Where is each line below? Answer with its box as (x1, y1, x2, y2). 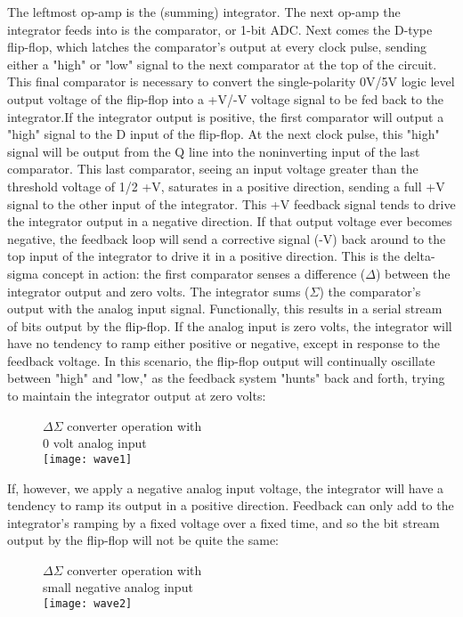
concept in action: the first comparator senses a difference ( (42, 264, 366, 282)
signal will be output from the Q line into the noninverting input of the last (7, 142, 420, 160)
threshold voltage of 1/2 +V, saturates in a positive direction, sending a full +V (7, 176, 445, 195)
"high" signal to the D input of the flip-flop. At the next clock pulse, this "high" (7, 125, 440, 143)
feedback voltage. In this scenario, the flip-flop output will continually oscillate (7, 351, 435, 369)
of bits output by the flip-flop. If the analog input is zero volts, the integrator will (7, 316, 452, 335)
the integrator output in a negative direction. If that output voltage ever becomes (7, 212, 452, 231)
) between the (375, 264, 451, 282)
